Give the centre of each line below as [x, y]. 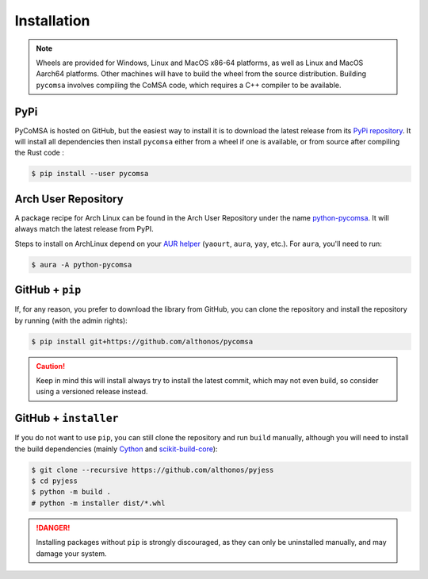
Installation [52, 21]
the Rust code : [40, 153]
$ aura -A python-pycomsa [82, 265]
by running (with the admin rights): [71, 320]
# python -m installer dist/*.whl [98, 503]
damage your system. [71, 553]
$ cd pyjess [55, 481]
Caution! [51, 366]
